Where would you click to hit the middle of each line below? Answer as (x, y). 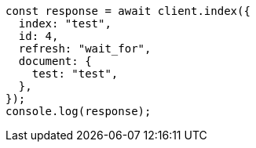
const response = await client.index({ (128, 11)
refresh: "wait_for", (85, 49)
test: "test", (75, 74)
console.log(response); (79, 111)
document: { (55, 61)
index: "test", (65, 23)
